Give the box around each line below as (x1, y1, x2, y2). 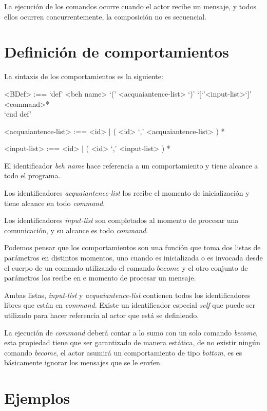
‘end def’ (4, 108, 31, 119)
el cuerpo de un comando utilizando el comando (4, 262, 155, 273)
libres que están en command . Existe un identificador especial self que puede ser (4, 300, 256, 310)
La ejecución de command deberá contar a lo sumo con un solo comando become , (4, 327, 258, 338)
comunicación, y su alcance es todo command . (4, 225, 148, 235)
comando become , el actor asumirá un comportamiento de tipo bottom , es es (4, 347, 242, 358)
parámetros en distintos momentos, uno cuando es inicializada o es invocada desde (4, 252, 263, 263)
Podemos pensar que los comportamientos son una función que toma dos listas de (4, 242, 261, 253)
